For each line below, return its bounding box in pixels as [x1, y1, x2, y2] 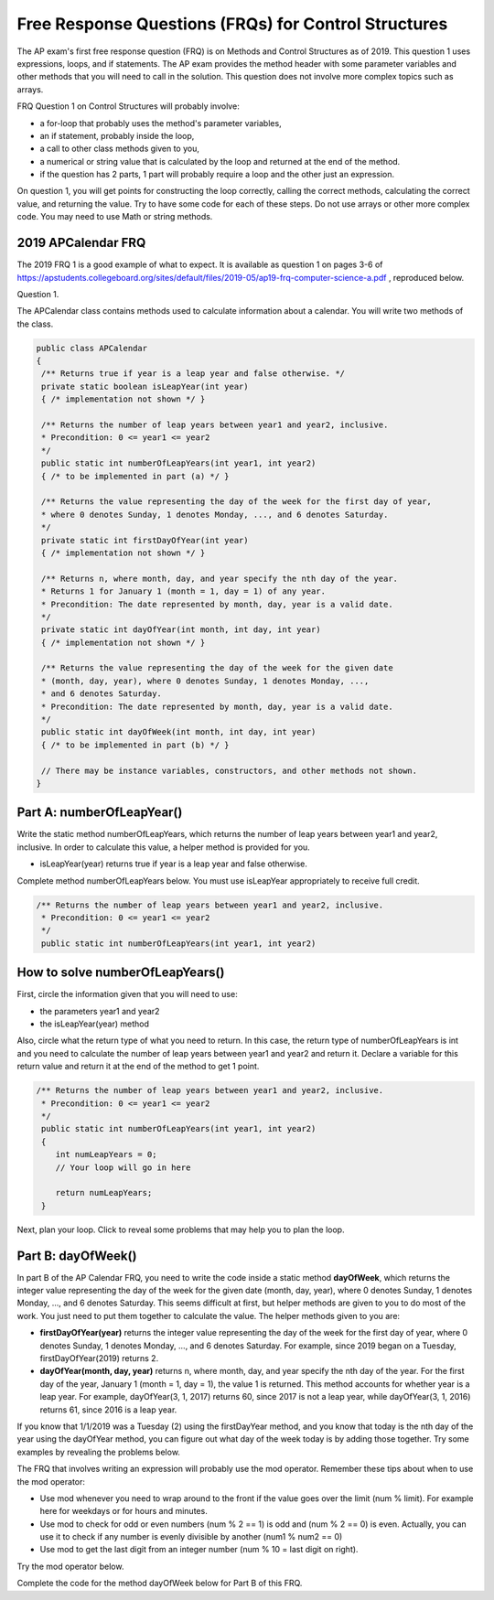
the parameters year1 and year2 [39, 1005, 160, 1016]
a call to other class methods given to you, [39, 143, 200, 155]
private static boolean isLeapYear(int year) [41, 381, 249, 392]
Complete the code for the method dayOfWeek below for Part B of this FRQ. [16, 1578, 303, 1589]
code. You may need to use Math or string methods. [16, 211, 213, 222]
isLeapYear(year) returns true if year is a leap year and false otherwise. [39, 858, 308, 869]
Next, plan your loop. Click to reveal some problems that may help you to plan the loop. [16, 1224, 345, 1235]
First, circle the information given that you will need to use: [16, 989, 238, 1000]
